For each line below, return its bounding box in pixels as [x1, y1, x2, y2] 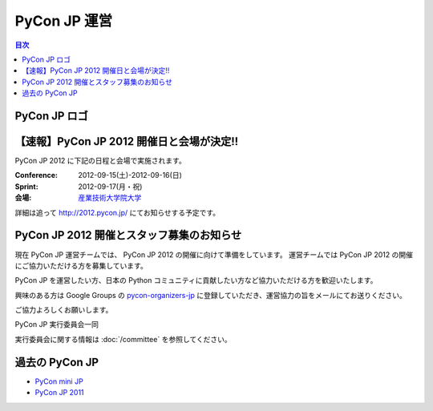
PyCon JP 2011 [34, 388, 84, 397]
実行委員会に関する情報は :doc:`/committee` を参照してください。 [14, 334, 232, 344]
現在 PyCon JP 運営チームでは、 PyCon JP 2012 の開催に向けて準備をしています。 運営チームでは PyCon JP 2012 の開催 [14, 249, 413, 260]
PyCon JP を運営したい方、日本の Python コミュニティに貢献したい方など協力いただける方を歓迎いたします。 [14, 276, 378, 285]
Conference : [14, 171, 58, 180]
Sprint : [14, 181, 39, 191]
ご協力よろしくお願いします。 [14, 305, 113, 315]
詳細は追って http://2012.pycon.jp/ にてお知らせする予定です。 [14, 208, 221, 217]
